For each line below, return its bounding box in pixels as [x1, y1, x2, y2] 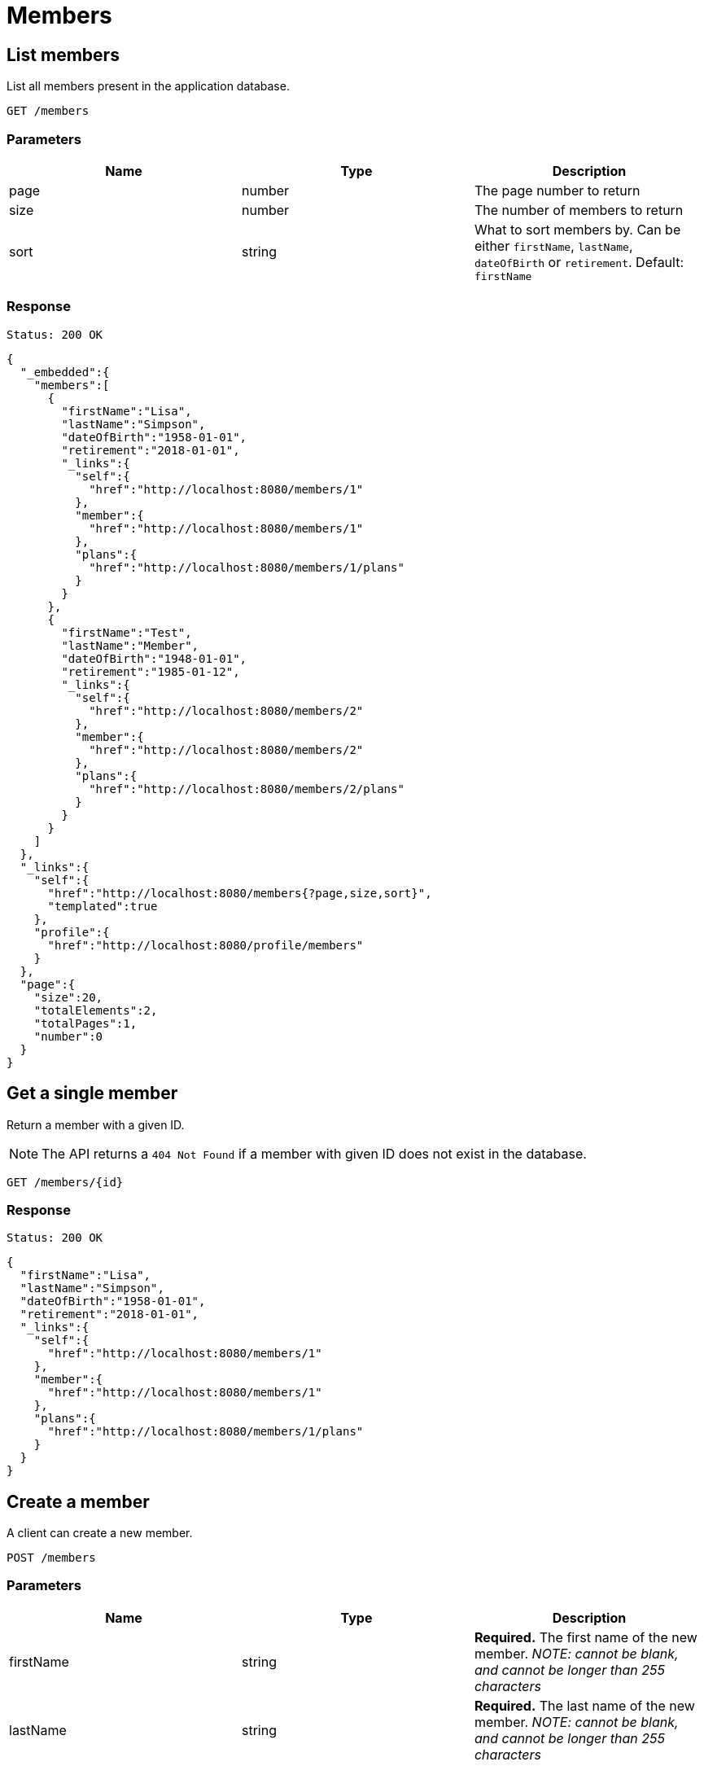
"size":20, [33, 990, 103, 1004]
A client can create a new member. [7, 1526, 193, 1540]
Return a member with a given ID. [7, 1117, 185, 1132]
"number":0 [33, 1029, 103, 1043]
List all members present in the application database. [7, 79, 290, 94]
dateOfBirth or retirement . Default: [474, 253, 684, 270]
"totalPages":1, [33, 1016, 138, 1030]
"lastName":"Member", [61, 638, 199, 652]
